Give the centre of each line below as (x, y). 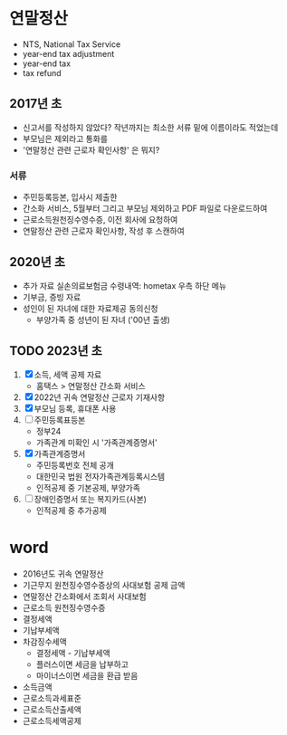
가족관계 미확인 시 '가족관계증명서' (96, 442)
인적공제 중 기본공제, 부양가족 (88, 487)
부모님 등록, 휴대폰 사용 (75, 408)
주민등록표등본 (60, 420)
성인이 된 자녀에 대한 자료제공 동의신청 (90, 308)
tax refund (42, 72)
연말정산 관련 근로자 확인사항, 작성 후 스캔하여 (104, 231)
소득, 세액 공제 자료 (68, 374)
